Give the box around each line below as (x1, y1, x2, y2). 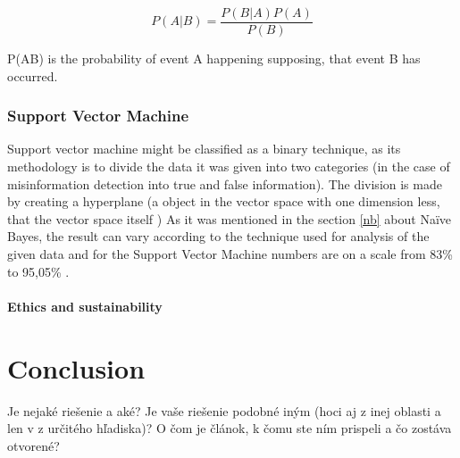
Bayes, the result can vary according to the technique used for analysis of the (7, 227, 430, 246)
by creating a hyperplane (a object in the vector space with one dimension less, (7, 192, 440, 211)
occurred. (7, 66, 58, 85)
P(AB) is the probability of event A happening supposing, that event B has (7, 49, 421, 68)
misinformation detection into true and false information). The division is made (7, 174, 442, 193)
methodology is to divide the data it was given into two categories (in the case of (7, 157, 450, 176)
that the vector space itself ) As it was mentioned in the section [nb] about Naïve (7, 209, 452, 228)
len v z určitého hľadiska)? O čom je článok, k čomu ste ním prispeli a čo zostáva (7, 419, 452, 437)
